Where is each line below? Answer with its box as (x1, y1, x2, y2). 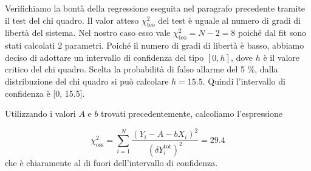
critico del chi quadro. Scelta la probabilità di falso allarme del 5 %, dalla (5, 63, 278, 75)
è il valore (263, 51, 299, 63)
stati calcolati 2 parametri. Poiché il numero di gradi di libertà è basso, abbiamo (5, 39, 304, 52)
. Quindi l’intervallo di (202, 74, 285, 87)
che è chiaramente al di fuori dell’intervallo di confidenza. (5, 156, 218, 169)
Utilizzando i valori (5, 107, 76, 120)
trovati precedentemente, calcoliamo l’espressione (101, 107, 283, 120)
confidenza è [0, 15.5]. (5, 86, 85, 99)
